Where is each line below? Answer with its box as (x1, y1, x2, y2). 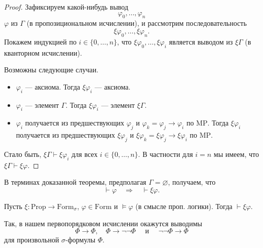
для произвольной (4, 234, 59, 245)
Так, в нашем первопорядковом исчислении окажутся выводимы (4, 218, 203, 228)
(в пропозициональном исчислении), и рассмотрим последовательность (26, 18, 247, 28)
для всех (71, 148, 98, 159)
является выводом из (169, 36, 233, 47)
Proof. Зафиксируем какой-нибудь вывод (4, 2, 129, 12)
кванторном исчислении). (4, 47, 82, 58)
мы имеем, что (213, 148, 259, 159)
